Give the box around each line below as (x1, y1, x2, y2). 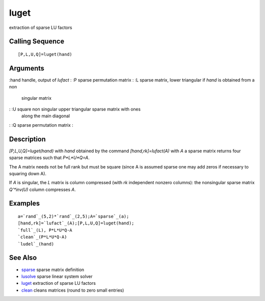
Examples (9, 199, 40, 208)
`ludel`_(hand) (18, 241, 54, 246)
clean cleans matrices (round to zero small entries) (21, 287, 125, 293)
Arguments (9, 64, 45, 72)
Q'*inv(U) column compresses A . (9, 187, 76, 192)
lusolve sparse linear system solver (21, 273, 93, 279)
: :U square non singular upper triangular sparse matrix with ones (9, 106, 141, 112)
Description (9, 135, 46, 143)
